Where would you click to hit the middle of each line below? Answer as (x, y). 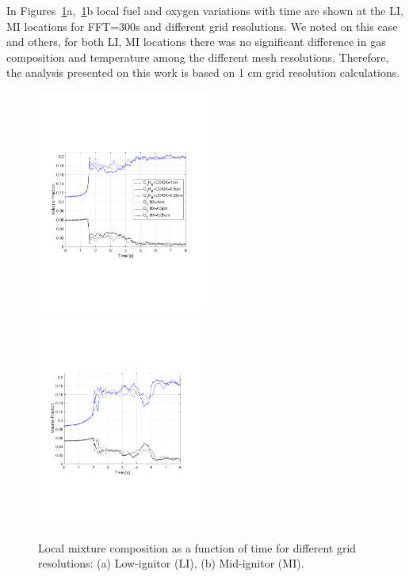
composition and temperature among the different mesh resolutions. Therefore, (198, 57)
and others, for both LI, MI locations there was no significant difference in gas (196, 42)
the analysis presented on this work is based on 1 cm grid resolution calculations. (203, 72)
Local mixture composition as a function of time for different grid (197, 547)
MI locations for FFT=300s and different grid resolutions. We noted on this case (202, 26)
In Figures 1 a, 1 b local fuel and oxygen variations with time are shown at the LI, (205, 10)
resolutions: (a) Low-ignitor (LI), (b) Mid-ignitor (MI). (171, 563)
